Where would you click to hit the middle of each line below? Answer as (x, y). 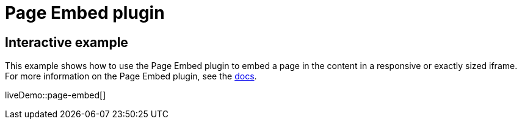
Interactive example (67, 42)
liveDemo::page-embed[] (56, 95)
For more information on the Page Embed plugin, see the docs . (131, 76)
